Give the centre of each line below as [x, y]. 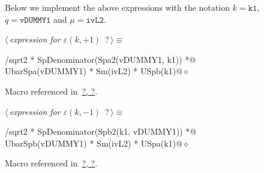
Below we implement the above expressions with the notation [117, 7]
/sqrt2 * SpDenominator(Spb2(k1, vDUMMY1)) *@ [101, 131]
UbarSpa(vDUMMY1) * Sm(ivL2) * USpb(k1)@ [94, 71]
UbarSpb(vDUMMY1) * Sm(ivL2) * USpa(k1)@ [94, 143]
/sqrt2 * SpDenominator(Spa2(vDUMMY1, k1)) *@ [100, 59]
